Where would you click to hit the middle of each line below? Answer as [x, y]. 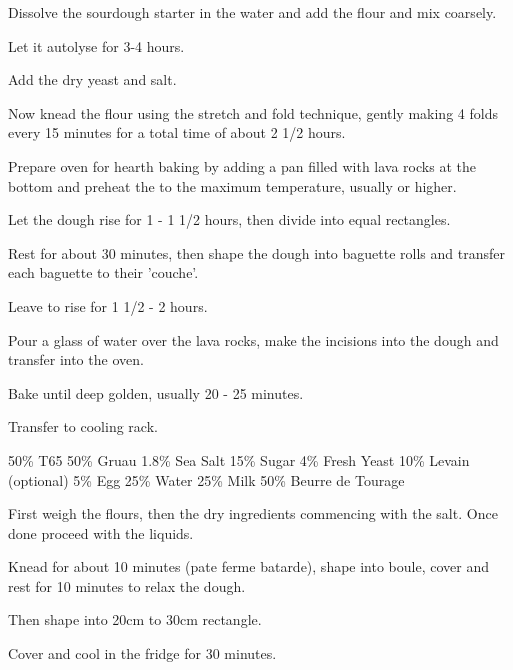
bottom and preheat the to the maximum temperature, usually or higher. [232, 185]
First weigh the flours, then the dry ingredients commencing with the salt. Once [253, 513]
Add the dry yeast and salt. [92, 79]
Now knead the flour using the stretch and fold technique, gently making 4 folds [253, 112]
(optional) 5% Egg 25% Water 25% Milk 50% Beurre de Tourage [206, 479]
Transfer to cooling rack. [83, 426]
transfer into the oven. [76, 359]
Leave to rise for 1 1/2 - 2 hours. [108, 305]
